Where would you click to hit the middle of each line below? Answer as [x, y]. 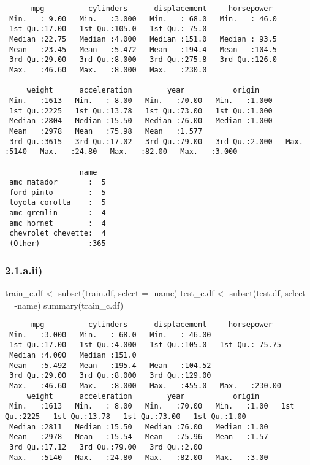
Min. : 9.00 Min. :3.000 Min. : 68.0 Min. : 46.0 [143, 19]
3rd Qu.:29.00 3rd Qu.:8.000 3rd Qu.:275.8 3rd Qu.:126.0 [143, 60]
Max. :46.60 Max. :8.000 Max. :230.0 [108, 70]
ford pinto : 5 [58, 192]
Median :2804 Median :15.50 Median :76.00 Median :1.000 [141, 121]
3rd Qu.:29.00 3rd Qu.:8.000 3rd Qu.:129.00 [110, 376]
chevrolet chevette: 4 [58, 233]
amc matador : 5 [58, 183]
